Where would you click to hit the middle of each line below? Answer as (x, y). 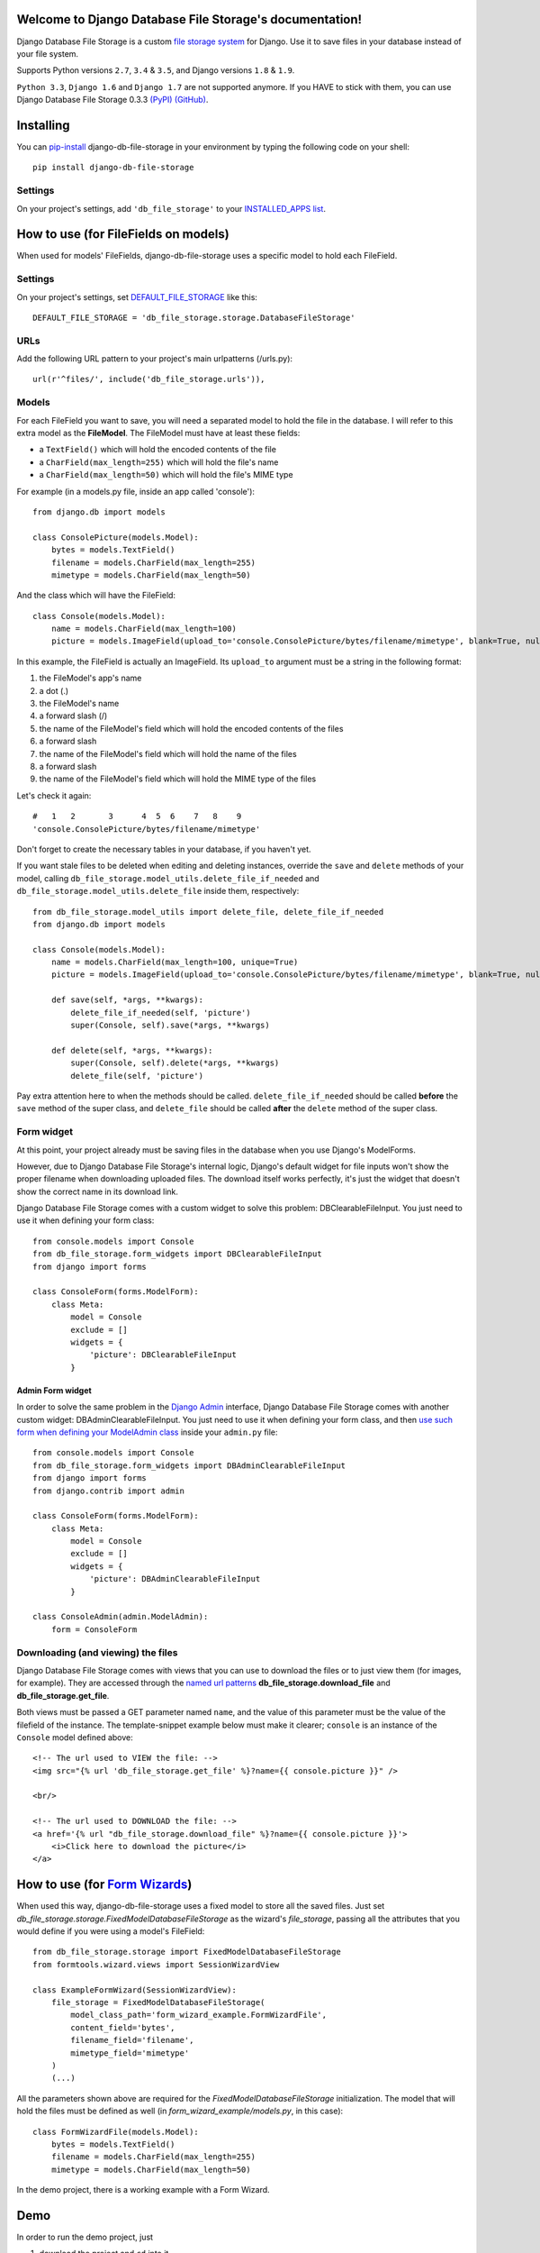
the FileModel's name (79, 704)
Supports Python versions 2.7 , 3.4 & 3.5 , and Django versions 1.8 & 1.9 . (156, 70)
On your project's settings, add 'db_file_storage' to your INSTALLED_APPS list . (171, 208)
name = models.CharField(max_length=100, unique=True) (175, 962)
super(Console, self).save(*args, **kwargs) (170, 1026)
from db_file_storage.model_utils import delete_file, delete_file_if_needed (208, 912)
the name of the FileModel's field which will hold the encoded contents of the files (191, 728)
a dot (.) (54, 690)
